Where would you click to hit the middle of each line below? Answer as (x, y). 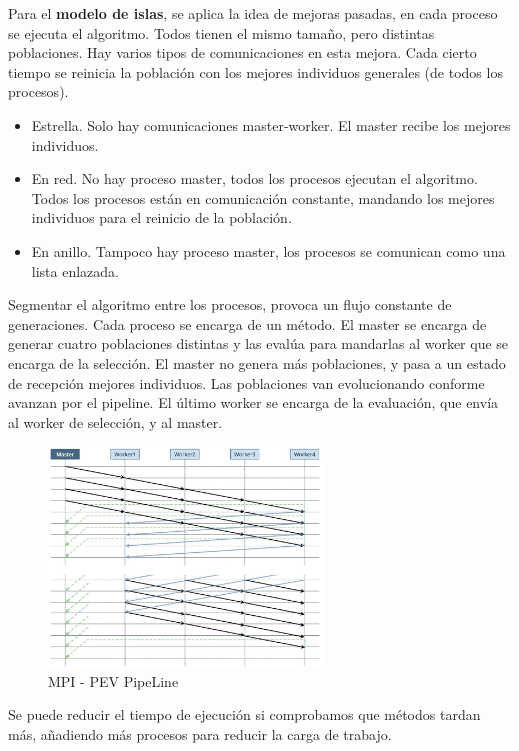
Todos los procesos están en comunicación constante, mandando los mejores (263, 197)
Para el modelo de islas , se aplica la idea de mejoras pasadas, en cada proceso (253, 13)
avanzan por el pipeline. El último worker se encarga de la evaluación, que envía (253, 402)
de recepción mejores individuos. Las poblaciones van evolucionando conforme (246, 382)
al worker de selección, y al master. (115, 421)
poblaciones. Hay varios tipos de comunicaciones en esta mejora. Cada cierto (242, 52)
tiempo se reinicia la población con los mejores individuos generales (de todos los (255, 71)
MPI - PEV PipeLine (113, 680)
